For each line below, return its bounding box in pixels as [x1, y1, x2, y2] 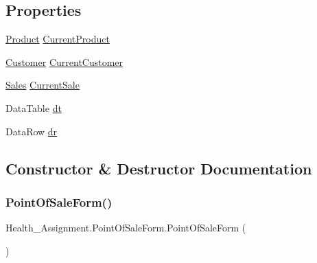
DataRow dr [5, 124, 58, 138]
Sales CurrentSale [5, 78, 80, 92]
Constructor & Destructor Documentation [5, 157, 312, 179]
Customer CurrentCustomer [5, 54, 124, 69]
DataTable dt [5, 100, 62, 115]
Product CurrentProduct [5, 32, 110, 46]
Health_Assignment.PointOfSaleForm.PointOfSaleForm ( [5, 220, 246, 235]
